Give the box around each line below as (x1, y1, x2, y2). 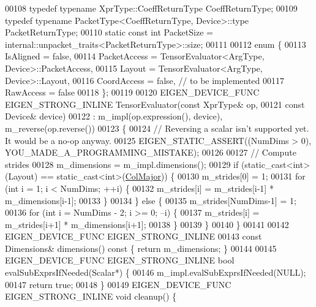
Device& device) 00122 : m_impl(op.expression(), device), (5, 110, 223, 123)
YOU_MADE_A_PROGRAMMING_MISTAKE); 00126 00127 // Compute (5, 146, 296, 159)
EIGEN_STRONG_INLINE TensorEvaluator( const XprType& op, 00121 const (5, 97, 305, 110)
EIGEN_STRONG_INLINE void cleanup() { (5, 290, 177, 303)
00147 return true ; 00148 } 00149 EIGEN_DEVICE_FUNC (5, 278, 231, 290)
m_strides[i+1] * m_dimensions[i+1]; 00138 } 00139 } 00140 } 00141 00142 (5, 218, 289, 230)
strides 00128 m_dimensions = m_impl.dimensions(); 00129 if (5, 157, 239, 170)
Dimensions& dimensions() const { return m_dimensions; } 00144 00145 (5, 241, 277, 254)
